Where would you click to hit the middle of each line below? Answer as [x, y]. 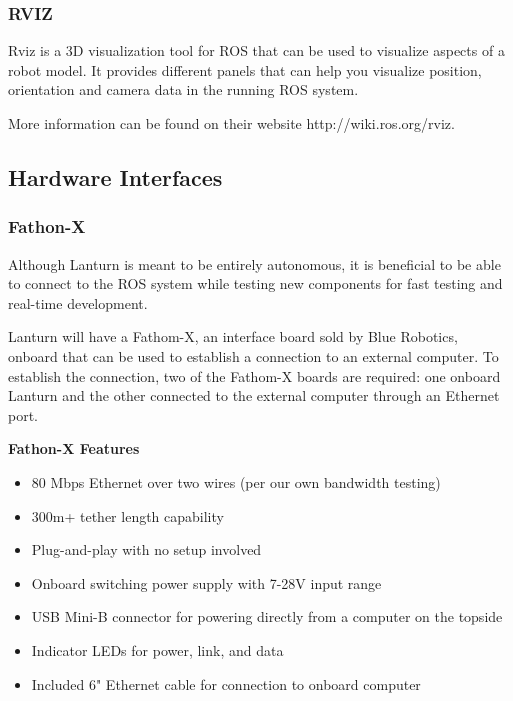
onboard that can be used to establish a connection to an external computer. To [253, 355]
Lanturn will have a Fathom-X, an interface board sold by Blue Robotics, [233, 336]
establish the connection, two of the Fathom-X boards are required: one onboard [254, 375]
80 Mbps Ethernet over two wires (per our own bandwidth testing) [236, 481]
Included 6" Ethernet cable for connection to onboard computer [226, 683]
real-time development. [78, 302]
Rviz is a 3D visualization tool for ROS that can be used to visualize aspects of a [256, 50]
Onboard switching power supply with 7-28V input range [206, 582]
